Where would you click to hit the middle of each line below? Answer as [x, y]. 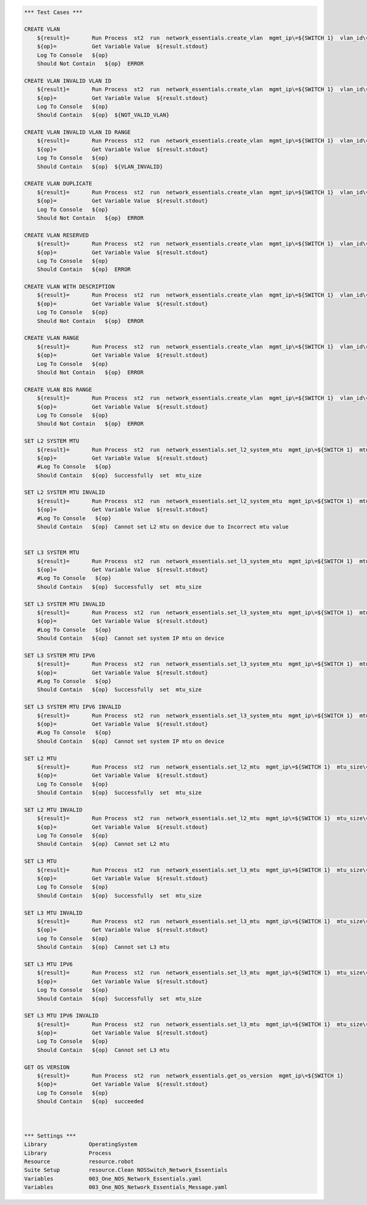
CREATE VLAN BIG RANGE [58, 390]
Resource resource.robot [79, 1161]
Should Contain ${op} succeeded [90, 1101]
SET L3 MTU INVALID [53, 913]
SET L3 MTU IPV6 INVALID [61, 1016]
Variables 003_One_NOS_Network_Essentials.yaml [113, 1179]
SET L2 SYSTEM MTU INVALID [65, 492]
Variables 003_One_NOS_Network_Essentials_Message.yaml [126, 1187]
